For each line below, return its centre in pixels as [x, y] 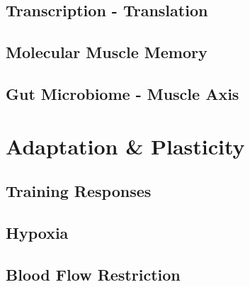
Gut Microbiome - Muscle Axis [123, 93]
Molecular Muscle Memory [107, 52]
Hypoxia [37, 232]
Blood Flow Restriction [93, 274]
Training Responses [79, 191]
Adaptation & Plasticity [125, 146]
